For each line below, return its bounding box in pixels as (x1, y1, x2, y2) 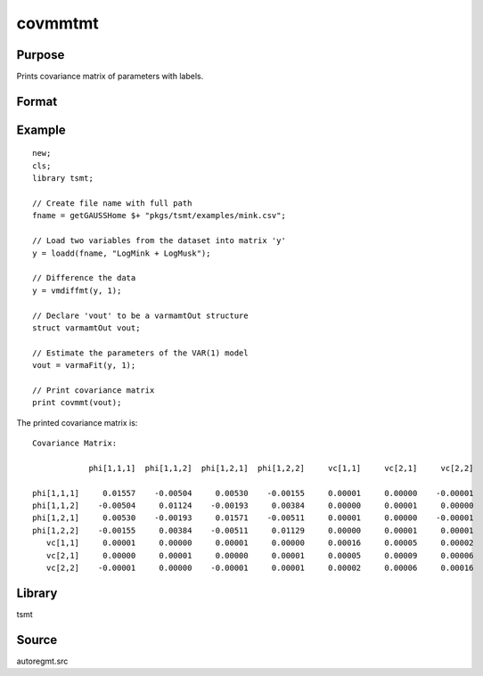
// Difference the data (32, 273, 136, 283)
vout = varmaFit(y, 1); (32, 361, 136, 371)
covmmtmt (16, 13, 100, 33)
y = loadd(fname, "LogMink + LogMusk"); (32, 248, 211, 258)
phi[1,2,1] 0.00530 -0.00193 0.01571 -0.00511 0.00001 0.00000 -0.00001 (32, 513, 474, 523)
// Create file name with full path (32, 199, 192, 208)
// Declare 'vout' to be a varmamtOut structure (32, 310, 249, 321)
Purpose (16, 47, 65, 62)
